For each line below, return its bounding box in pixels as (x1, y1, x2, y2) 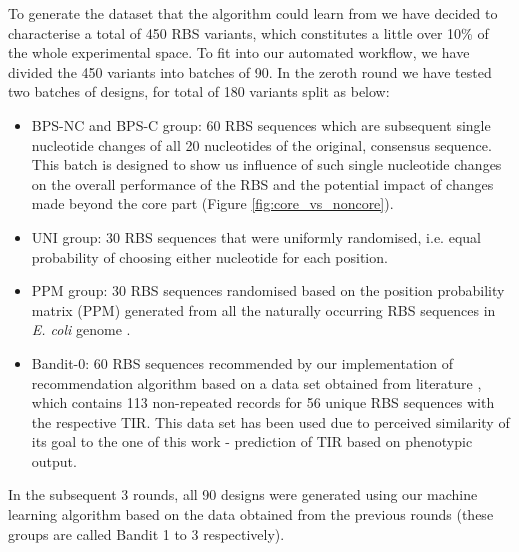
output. (31, 450, 77, 471)
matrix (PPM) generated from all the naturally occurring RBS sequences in (31, 299, 496, 320)
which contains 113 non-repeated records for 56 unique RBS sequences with (31, 392, 495, 413)
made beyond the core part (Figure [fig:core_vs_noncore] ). (31, 193, 394, 214)
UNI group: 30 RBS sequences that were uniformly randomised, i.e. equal (31, 226, 481, 247)
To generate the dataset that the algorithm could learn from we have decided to (8, 3, 498, 23)
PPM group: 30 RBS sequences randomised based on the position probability (31, 280, 505, 301)
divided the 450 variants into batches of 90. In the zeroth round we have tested (8, 61, 492, 82)
